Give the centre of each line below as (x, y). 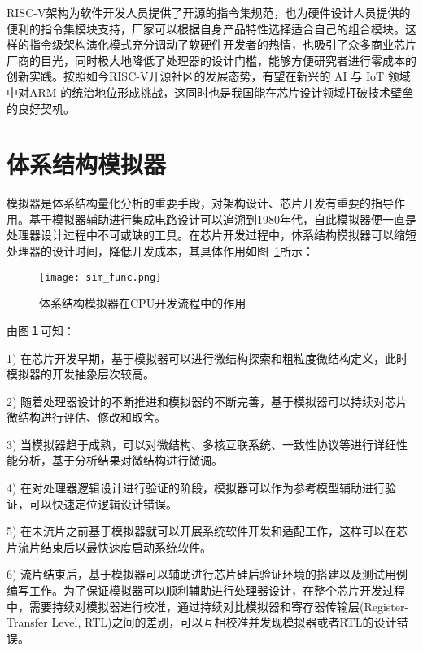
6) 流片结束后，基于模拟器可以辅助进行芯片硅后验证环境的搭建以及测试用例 (207, 574)
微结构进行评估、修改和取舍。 (86, 417)
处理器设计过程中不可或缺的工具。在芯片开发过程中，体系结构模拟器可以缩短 (211, 235)
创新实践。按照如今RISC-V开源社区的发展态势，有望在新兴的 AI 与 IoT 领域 (209, 76)
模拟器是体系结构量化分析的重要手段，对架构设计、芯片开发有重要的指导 (200, 203)
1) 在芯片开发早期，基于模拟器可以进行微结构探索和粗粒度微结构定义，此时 (207, 358)
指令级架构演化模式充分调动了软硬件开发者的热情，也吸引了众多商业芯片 (222, 44)
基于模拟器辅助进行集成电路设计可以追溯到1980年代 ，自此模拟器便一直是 (222, 218)
